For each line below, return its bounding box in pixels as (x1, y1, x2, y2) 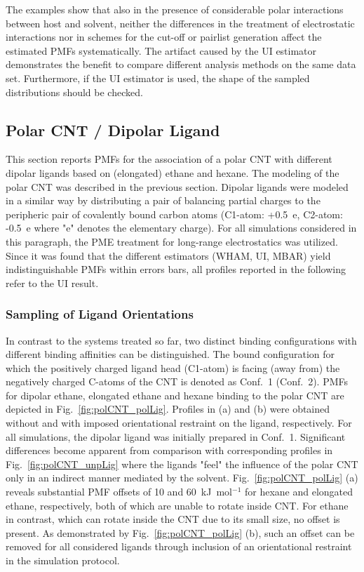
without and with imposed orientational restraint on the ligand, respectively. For (6, 415, 352, 430)
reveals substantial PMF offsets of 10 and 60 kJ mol (6, 484, 232, 499)
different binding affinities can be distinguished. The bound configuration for (6, 347, 335, 361)
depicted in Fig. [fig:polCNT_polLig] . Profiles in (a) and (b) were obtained (6, 401, 330, 416)
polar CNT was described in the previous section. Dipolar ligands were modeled (6, 179, 349, 194)
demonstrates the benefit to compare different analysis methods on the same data (6, 57, 356, 72)
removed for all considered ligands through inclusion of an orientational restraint (6, 539, 352, 554)
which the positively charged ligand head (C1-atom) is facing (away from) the (6, 360, 340, 375)
